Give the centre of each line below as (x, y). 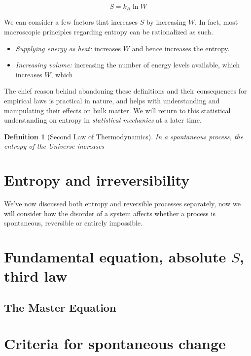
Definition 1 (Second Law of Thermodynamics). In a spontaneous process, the (124, 136)
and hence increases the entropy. (181, 48)
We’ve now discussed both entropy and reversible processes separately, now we (122, 204)
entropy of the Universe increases (54, 146)
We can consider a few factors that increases (71, 22)
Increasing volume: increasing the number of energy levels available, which (127, 65)
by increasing (166, 22)
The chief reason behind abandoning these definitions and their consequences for (125, 91)
